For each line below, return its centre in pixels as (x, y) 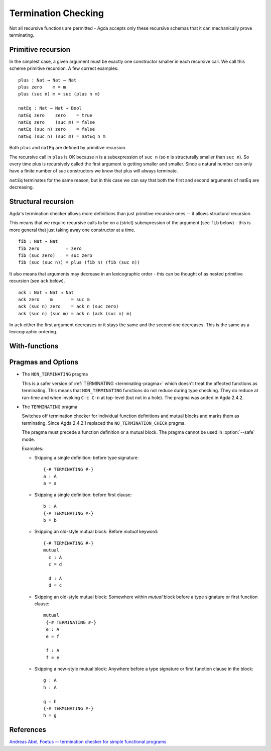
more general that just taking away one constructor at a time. (72, 230)
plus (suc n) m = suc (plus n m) (59, 94)
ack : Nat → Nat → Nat (46, 292)
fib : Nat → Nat (38, 242)
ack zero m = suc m (54, 299)
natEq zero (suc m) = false (57, 122)
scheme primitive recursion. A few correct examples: (64, 68)
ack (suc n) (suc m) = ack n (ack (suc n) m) (75, 313)
